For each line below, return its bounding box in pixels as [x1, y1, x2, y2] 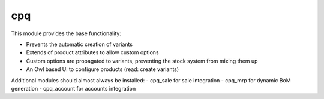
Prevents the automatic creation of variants [26, 41, 133, 48]
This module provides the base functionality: [11, 30, 121, 37]
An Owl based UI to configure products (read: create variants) [26, 66, 179, 73]
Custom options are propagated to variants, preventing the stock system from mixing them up [26, 57, 258, 64]
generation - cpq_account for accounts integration [11, 85, 136, 92]
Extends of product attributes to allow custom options [26, 49, 159, 56]
